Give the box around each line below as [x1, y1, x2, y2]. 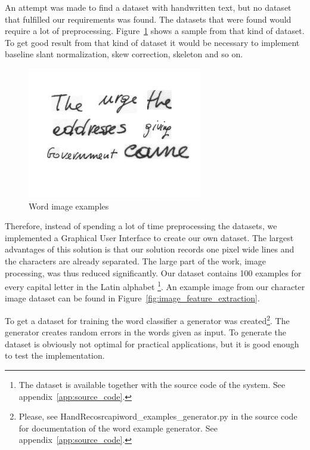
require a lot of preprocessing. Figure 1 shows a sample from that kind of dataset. [5, 24, 305, 37]
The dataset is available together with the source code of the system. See [18, 378, 286, 390]
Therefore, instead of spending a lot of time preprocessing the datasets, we [5, 220, 277, 232]
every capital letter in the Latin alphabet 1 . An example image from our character [5, 279, 305, 292]
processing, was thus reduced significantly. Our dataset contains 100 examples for [5, 266, 302, 279]
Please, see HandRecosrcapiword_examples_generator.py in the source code [18, 410, 297, 423]
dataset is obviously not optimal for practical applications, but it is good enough [5, 337, 299, 350]
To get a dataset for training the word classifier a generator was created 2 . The [5, 312, 290, 326]
